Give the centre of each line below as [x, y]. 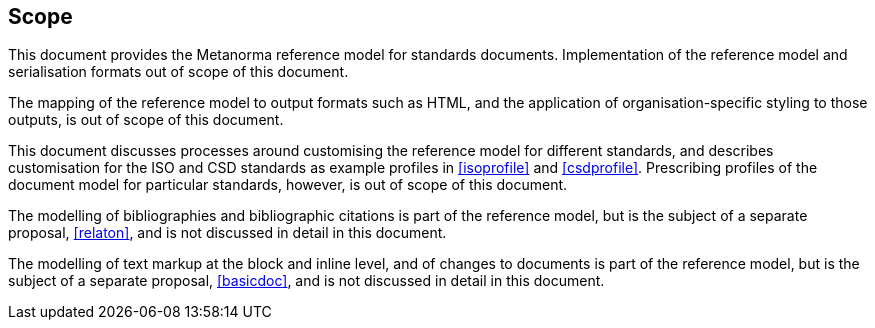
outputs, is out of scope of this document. [146, 120]
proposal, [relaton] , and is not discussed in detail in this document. [227, 233]
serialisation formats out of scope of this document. [178, 72]
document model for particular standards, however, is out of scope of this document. [288, 185]
